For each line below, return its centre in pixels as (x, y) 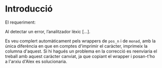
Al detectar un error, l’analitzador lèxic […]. (48, 31)
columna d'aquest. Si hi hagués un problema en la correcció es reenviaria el (81, 51)
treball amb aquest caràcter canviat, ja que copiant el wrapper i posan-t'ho (80, 56)
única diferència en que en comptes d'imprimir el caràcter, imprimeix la (76, 46)
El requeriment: (20, 22)
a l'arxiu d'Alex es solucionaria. (36, 61)
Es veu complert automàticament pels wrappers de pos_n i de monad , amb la (80, 41)
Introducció (29, 9)
